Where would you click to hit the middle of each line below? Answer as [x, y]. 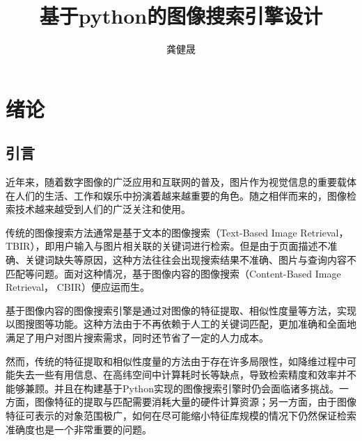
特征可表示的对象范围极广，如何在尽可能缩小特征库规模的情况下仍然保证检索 [181, 416]
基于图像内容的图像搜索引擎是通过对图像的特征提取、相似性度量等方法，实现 [181, 310]
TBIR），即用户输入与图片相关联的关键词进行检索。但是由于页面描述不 [167, 246]
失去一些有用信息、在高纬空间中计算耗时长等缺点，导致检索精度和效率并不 [186, 375]
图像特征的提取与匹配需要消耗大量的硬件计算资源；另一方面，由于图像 [195, 402]
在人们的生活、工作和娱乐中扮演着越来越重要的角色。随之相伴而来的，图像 [176, 195]
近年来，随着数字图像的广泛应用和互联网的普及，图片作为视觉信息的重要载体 [181, 182]
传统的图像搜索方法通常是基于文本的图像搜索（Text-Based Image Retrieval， [177, 232]
